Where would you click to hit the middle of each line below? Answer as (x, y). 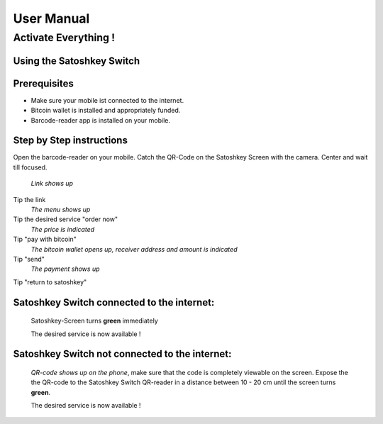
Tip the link (29, 199)
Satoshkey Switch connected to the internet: (114, 302)
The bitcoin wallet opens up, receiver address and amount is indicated (134, 249)
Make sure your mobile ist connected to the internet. (107, 100)
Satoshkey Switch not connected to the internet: (122, 354)
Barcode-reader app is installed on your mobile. (100, 120)
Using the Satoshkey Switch (77, 61)
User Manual (51, 18)
